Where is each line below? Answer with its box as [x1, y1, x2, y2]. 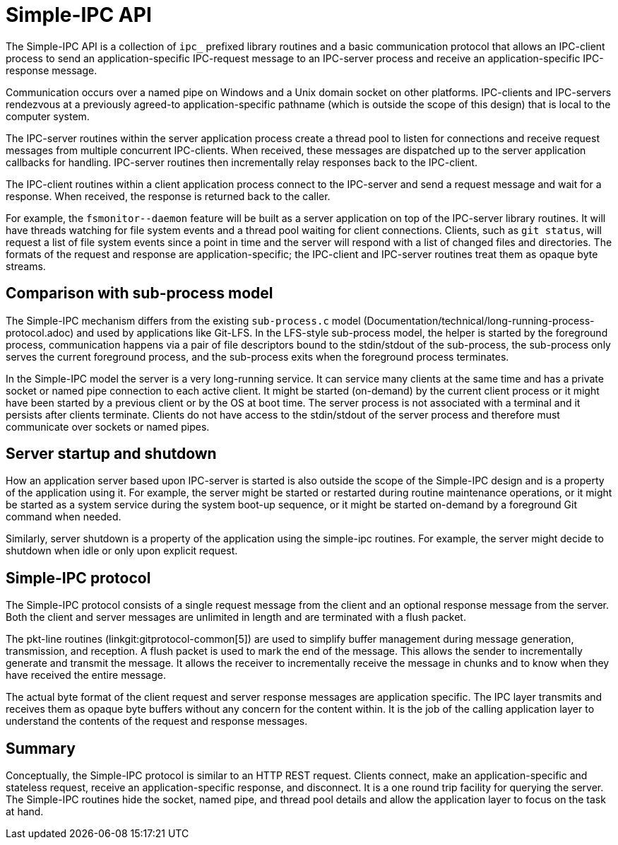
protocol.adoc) [6, 326, 74, 339]
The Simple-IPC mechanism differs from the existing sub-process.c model [6, 314, 361, 327]
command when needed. [6, 511, 121, 523]
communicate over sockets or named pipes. [6, 420, 210, 433]
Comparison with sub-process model [6, 284, 273, 303]
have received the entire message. [6, 669, 166, 682]
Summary [6, 739, 76, 757]
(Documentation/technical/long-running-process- [363, 314, 595, 327]
